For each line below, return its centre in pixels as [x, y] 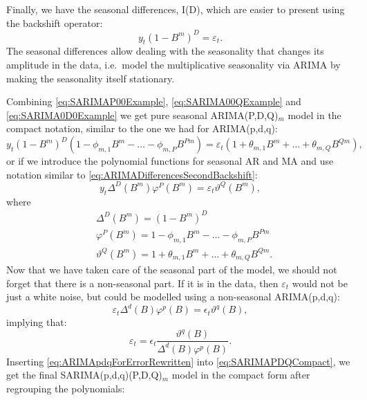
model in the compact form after [241, 375]
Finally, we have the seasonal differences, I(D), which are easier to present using [176, 9]
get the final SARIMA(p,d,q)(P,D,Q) [84, 375]
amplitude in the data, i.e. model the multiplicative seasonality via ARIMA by [173, 65]
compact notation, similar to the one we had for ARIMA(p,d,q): [142, 128]
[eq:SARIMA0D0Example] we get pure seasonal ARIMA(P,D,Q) [142, 115]
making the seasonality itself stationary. [91, 78]
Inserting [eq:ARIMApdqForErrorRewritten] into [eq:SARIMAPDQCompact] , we [178, 361]
